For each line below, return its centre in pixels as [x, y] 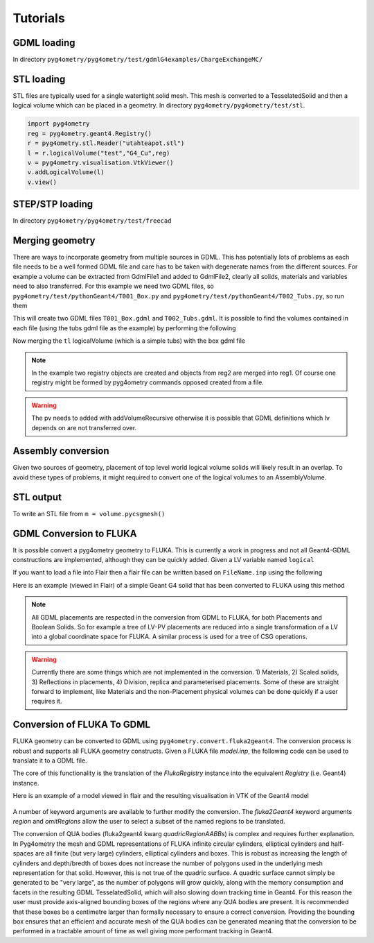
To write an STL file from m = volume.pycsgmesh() [89, 513]
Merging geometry [54, 240]
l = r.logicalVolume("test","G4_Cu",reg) [99, 153]
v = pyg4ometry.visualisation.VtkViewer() [100, 162]
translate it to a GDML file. [50, 761]
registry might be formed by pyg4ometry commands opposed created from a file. [148, 382]
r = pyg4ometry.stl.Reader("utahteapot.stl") [106, 143]
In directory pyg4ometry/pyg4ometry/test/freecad [92, 221]
